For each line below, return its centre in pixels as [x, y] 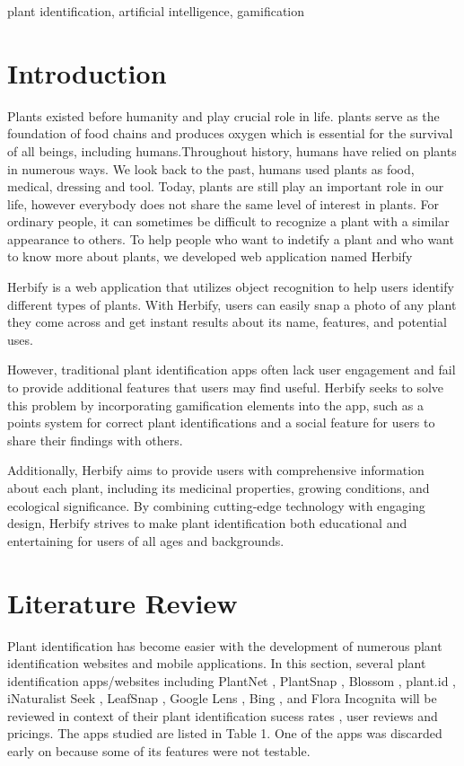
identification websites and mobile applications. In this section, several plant [217, 663]
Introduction [87, 72]
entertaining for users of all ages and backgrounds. [146, 540]
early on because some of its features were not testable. [159, 751]
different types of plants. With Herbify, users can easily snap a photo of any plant [232, 304]
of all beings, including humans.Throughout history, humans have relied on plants [232, 150]
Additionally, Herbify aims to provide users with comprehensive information [216, 470]
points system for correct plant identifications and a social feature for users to [221, 423]
